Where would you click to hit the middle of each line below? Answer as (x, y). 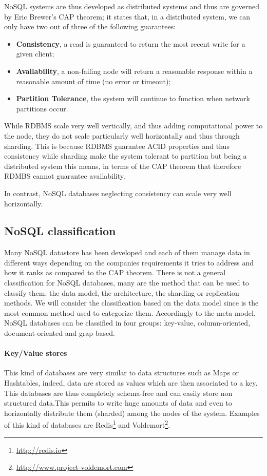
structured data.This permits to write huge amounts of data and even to (118, 403)
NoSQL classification (60, 231)
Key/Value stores (36, 353)
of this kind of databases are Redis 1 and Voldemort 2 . (87, 424)
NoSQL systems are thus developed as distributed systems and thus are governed (132, 6)
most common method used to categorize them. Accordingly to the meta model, (130, 312)
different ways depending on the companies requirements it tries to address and (129, 262)
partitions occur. (42, 108)
